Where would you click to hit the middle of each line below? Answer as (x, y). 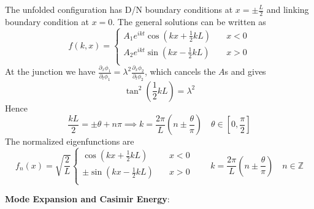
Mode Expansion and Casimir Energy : (87, 199)
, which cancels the (180, 71)
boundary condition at (47, 21)
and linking (288, 9)
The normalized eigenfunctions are (70, 141)
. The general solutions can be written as (189, 21)
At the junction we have (50, 71)
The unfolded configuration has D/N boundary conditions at (119, 9)
